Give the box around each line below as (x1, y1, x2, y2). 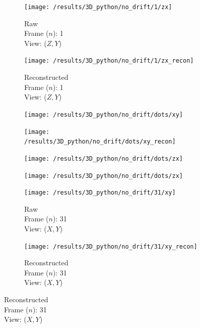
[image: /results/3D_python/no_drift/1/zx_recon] (24, 57, 194, 65)
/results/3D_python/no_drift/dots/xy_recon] (24, 138, 176, 146)
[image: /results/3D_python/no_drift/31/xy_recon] (24, 243, 197, 250)
